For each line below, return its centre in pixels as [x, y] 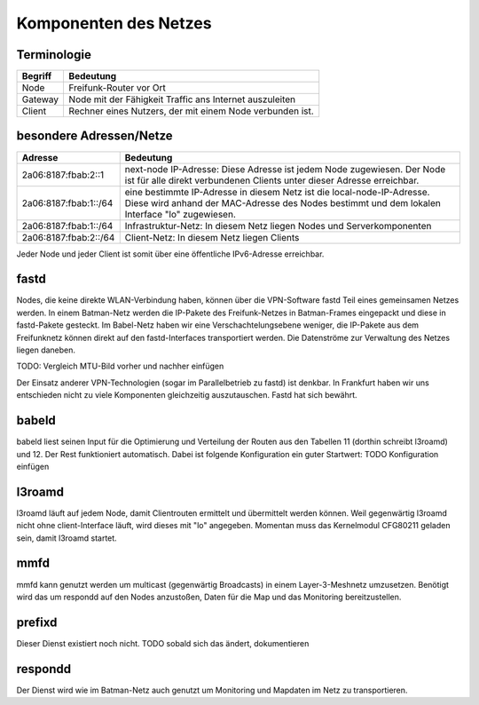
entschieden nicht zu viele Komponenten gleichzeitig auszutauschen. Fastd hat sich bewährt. [187, 395]
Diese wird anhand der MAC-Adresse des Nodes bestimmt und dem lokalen [283, 202]
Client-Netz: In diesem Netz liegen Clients [212, 237]
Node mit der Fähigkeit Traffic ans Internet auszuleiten [182, 99]
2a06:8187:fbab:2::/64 [68, 237]
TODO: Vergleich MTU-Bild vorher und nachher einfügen [120, 366]
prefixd [37, 622]
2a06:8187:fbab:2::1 [63, 175]
